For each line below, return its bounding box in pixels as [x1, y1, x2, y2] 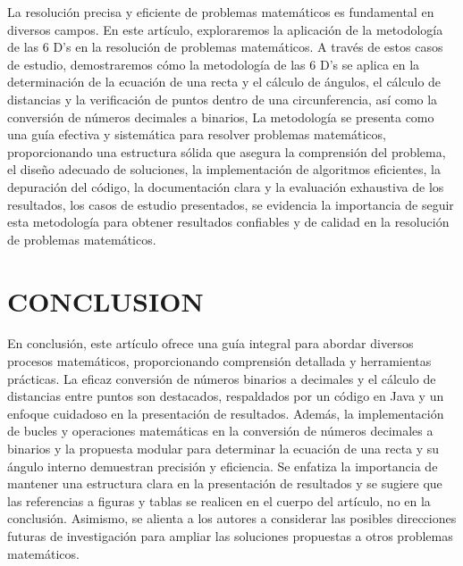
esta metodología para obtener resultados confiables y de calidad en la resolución [7, 212, 450, 231]
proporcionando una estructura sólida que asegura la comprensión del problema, [7, 142, 446, 161]
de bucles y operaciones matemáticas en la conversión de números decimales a [7, 421, 434, 440]
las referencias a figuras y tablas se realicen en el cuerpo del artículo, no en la [7, 491, 431, 510]
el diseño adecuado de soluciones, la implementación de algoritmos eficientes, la [7, 160, 441, 179]
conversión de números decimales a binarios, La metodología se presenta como [7, 107, 434, 126]
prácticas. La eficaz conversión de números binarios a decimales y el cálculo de [7, 369, 436, 387]
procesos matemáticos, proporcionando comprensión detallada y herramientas [7, 352, 432, 370]
